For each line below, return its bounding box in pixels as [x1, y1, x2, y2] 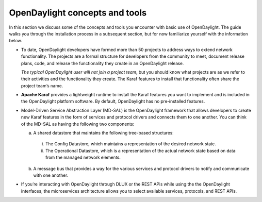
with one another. [33, 172, 68, 178]
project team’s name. [21, 83, 63, 88]
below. [9, 38, 22, 44]
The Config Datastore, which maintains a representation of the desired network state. [45, 141, 216, 147]
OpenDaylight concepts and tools [9, 7, 147, 18]
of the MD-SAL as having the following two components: [21, 121, 134, 127]
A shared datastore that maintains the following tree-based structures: [33, 130, 174, 136]
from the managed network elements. [45, 154, 121, 160]
